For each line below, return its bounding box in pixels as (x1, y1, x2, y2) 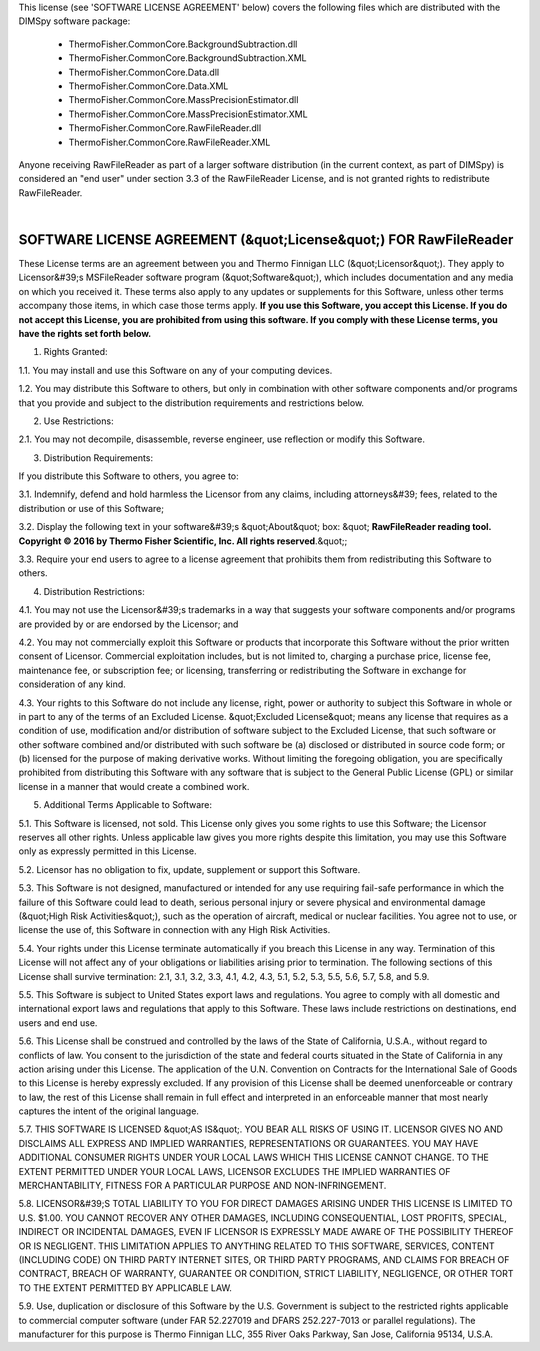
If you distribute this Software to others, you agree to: (18, 470, 239, 482)
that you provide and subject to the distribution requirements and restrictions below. (18, 396, 365, 409)
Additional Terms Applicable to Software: (43, 799, 213, 811)
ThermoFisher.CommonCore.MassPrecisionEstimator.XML (68, 108, 309, 120)
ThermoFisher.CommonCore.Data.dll (68, 66, 220, 78)
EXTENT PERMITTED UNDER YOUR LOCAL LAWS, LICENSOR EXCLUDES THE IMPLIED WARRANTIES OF (18, 1165, 451, 1177)
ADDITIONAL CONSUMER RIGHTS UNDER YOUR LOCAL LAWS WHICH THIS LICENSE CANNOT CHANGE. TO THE (18, 1151, 489, 1164)
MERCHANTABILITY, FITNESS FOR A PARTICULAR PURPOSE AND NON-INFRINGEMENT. (18, 1180, 387, 1192)
